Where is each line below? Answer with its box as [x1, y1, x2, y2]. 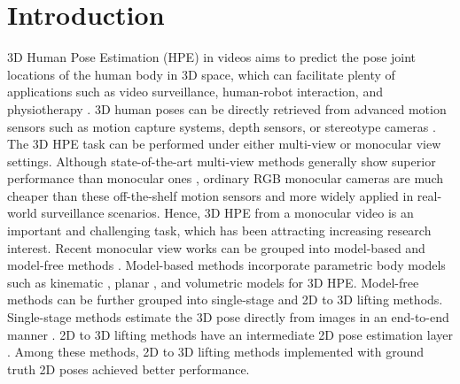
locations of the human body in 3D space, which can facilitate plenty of [7, 65, 395, 83]
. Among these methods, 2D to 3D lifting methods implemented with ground [7, 342, 425, 361]
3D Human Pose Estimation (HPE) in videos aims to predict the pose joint [7, 48, 417, 66]
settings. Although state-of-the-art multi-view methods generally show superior [7, 151, 436, 170]
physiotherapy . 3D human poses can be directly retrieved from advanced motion [7, 99, 447, 118]
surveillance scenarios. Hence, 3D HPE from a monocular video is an [41, 204, 414, 222]
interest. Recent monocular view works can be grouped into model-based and [7, 238, 425, 257]
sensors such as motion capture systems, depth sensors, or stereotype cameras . [7, 117, 436, 135]
